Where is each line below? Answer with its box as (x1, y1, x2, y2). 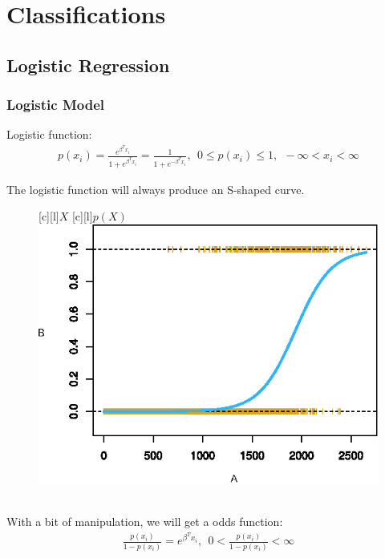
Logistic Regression (6, 52, 170, 77)
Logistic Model (6, 95, 105, 115)
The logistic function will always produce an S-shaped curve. (6, 180, 305, 197)
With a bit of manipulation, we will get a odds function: (6, 513, 283, 530)
